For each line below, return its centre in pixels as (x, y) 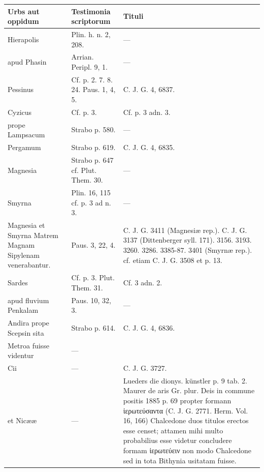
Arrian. (82, 57)
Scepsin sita (26, 332)
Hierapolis (23, 39)
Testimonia (91, 11)
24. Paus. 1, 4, (93, 89)
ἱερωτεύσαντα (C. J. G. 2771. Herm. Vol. (186, 410)
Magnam (21, 245)
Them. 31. (87, 287)
